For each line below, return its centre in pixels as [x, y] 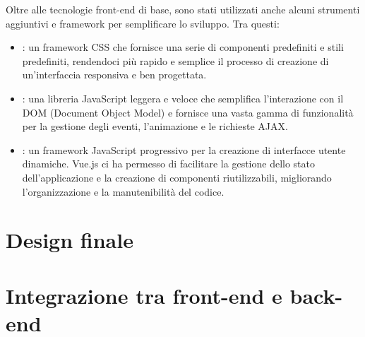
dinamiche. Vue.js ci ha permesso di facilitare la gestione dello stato [169, 164]
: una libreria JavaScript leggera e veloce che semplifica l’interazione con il [183, 98]
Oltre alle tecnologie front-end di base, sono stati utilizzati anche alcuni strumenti [183, 9]
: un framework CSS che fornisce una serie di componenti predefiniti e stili [183, 47]
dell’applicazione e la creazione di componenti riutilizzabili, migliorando [177, 177]
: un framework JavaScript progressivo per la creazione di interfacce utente [184, 149]
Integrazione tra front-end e [144, 295]
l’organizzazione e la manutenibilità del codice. [123, 191]
